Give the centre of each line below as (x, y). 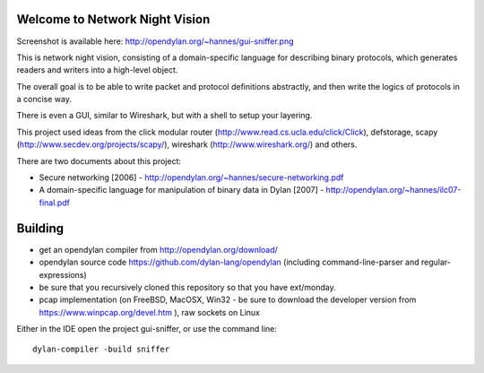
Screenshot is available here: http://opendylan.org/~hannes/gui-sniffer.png (155, 41)
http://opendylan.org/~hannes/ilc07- (393, 190)
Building (40, 228)
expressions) (63, 274)
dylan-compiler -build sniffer (101, 349)
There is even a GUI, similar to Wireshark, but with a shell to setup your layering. (164, 116)
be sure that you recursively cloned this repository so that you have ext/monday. (187, 287)
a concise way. (44, 100)
